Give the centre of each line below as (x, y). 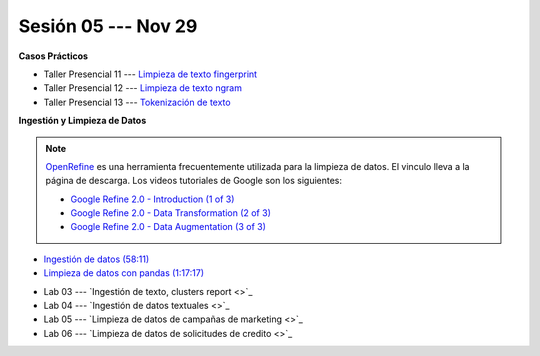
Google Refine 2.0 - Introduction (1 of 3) (152, 199)
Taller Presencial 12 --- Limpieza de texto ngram (142, 88)
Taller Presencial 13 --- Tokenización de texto (137, 102)
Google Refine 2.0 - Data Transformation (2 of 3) (171, 213)
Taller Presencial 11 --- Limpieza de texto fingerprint (150, 74)
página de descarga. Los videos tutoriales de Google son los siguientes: (194, 181)
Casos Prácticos (53, 56)
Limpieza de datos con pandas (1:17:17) (124, 273)
